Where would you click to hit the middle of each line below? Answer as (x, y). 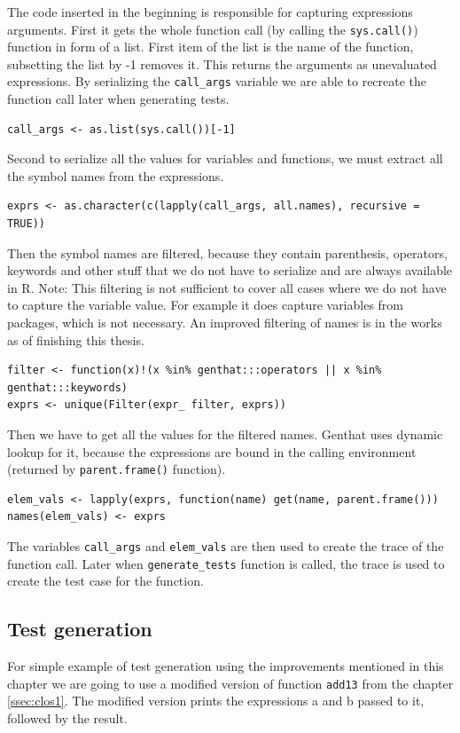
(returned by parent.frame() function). (117, 469)
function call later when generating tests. (118, 99)
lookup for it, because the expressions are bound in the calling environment (212, 451)
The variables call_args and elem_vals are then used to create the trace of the (226, 546)
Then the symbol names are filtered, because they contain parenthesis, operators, (227, 252)
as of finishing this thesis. (76, 339)
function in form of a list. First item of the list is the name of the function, (211, 47)
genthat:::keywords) (68, 387)
